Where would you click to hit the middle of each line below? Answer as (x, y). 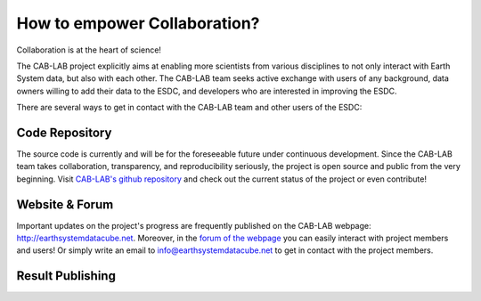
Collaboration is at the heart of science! (89, 50)
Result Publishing (66, 276)
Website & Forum (65, 204)
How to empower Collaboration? (138, 23)
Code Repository (64, 132)
